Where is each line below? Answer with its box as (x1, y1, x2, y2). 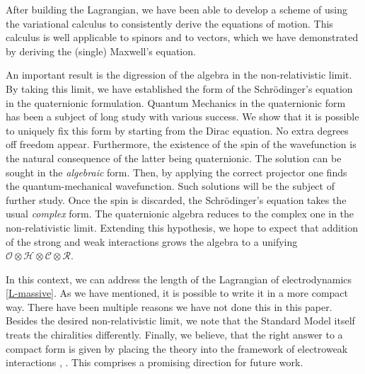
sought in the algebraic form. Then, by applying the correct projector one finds (6, 164, 347, 179)
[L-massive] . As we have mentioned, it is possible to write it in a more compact (6, 285, 349, 300)
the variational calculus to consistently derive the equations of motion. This (6, 16, 333, 30)
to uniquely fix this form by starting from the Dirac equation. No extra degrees (6, 123, 349, 137)
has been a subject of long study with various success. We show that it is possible (6, 109, 359, 124)
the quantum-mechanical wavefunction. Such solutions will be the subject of (6, 178, 335, 193)
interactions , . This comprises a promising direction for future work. (6, 355, 303, 370)
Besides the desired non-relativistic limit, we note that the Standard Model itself (6, 313, 355, 328)
